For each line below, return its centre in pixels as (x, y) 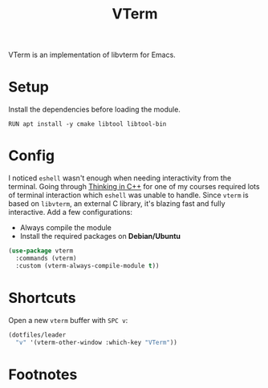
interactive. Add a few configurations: (71, 212)
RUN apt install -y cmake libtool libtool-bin (87, 124)
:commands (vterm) (47, 258)
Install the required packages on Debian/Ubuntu (100, 236)
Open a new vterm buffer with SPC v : (68, 320)
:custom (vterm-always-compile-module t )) (87, 265)
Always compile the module (66, 228)
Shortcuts (42, 298)
